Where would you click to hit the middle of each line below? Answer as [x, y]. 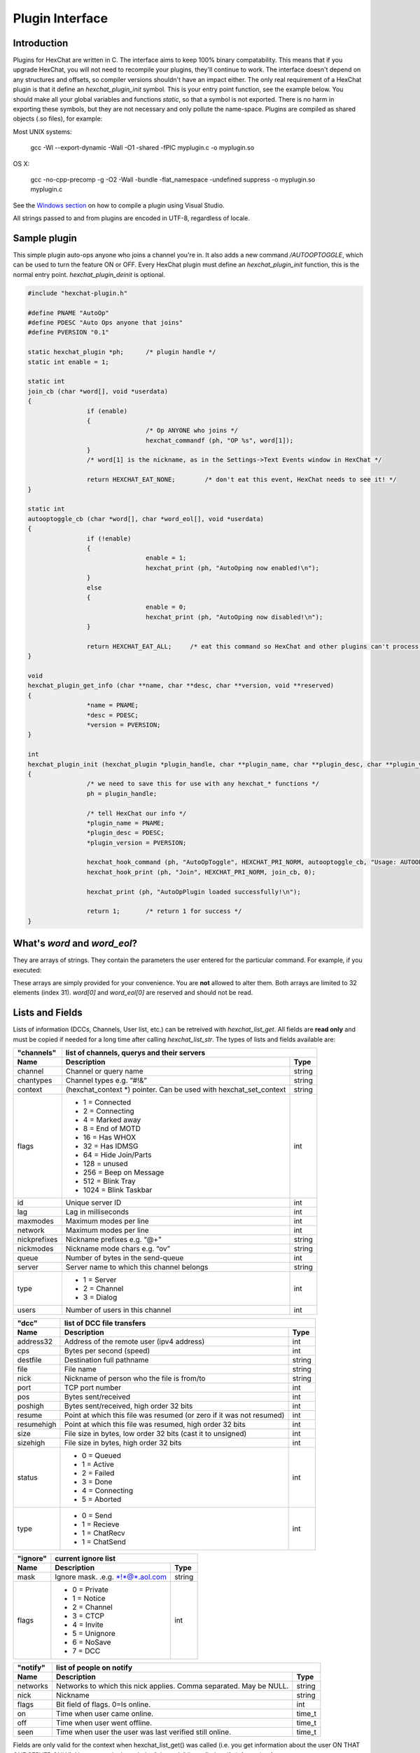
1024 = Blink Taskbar [118, 1190]
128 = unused [105, 1164]
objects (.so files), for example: [58, 119]
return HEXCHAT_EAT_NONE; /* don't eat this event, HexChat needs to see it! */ [241, 480]
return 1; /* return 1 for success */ [164, 911]
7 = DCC [86, 1651]
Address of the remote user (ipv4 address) [134, 1341]
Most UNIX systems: [43, 131]
